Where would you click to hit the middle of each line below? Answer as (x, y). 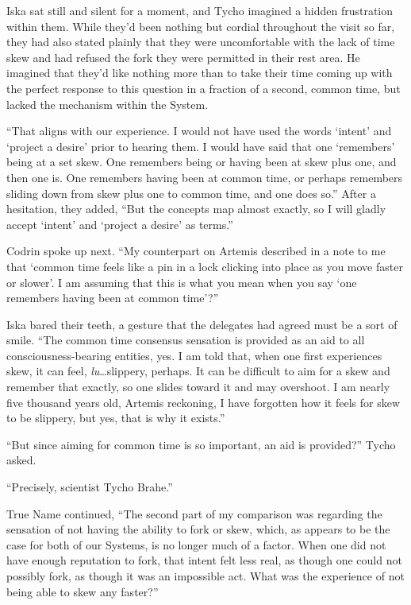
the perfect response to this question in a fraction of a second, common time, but (204, 88)
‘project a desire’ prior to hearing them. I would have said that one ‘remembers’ (201, 146)
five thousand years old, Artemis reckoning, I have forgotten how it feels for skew (203, 402)
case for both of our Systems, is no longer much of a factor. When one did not (196, 544)
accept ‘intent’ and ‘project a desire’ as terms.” (120, 224)
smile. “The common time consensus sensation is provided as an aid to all (186, 340)
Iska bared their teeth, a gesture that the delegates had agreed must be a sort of (202, 324)
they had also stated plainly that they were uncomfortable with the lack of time (201, 42)
